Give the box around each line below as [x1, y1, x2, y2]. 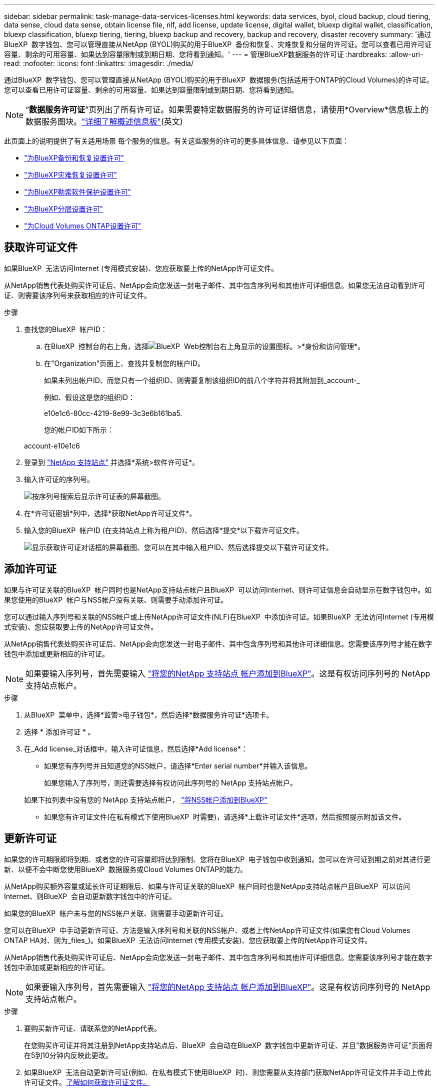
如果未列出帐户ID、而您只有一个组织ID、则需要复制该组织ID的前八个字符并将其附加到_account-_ [44, 375, 360, 384]
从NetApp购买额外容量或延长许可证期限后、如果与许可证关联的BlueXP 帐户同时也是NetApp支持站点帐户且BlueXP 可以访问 [4, 881, 410, 890]
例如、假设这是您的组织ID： [44, 392, 135, 401]
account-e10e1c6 [24, 441, 80, 450]
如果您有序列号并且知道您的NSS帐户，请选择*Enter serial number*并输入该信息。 [44, 761, 312, 770]
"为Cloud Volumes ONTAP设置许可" [24, 221, 141, 230]
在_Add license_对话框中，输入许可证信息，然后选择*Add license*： [24, 744, 248, 753]
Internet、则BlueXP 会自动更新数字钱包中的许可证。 [4, 891, 176, 900]
